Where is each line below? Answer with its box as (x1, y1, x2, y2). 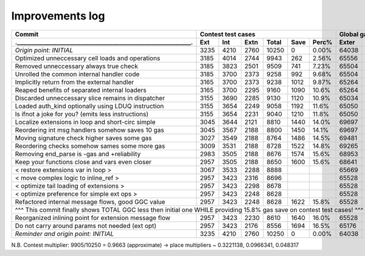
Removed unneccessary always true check (15, 61, 138, 70)
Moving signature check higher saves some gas (15, 134, 152, 142)
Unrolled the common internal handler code (15, 70, 140, 78)
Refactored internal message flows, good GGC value (15, 198, 165, 206)
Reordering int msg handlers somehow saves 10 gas (15, 125, 164, 134)
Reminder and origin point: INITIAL (15, 229, 114, 238)
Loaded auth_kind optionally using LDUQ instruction (15, 102, 164, 110)
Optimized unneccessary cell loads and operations (15, 54, 161, 62)
